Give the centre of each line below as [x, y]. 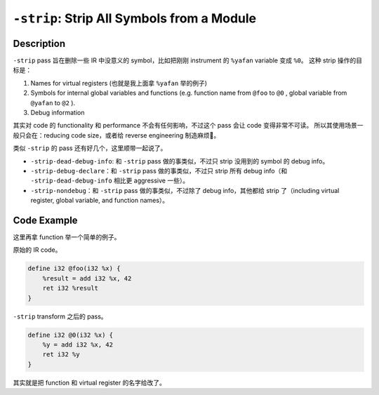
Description [39, 43]
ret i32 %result [70, 288]
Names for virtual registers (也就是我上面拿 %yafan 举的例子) [119, 83]
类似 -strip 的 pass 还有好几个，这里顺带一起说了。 [90, 148]
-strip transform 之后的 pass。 [60, 316]
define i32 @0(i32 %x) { [71, 335]
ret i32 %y [61, 355]
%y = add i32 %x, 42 [78, 344]
